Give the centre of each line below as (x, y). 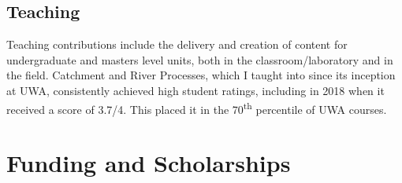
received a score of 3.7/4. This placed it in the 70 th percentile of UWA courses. (197, 108)
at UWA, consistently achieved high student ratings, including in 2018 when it (195, 90)
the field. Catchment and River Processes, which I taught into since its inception (201, 75)
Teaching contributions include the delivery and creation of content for (177, 44)
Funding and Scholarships (149, 163)
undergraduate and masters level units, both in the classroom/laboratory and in (200, 59)
